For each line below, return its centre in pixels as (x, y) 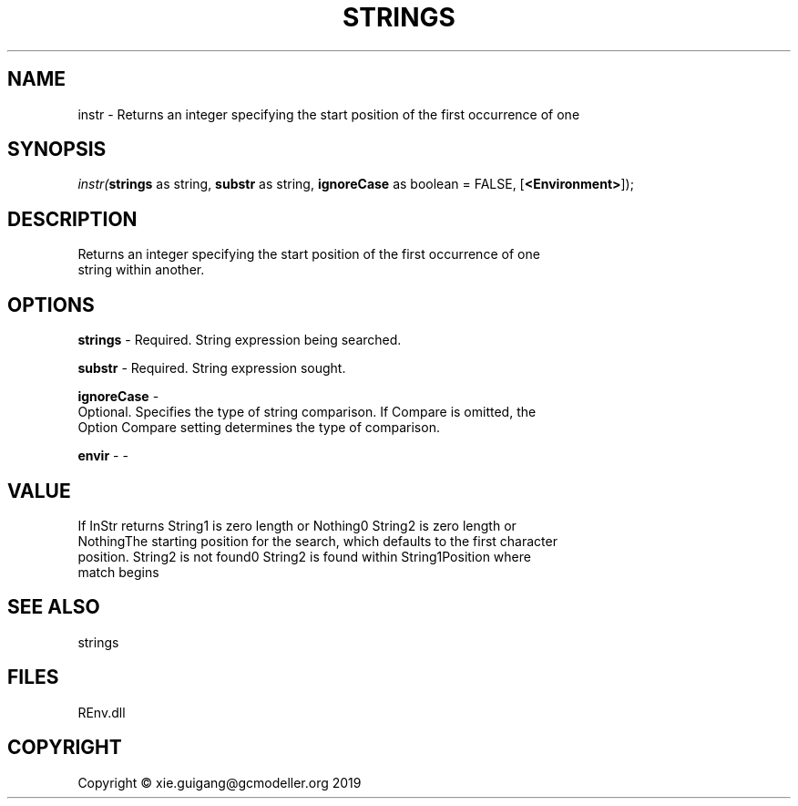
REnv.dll (102, 712)
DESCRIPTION (72, 219)
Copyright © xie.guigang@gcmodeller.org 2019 (220, 782)
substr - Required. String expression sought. (212, 368)
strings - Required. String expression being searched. (240, 340)
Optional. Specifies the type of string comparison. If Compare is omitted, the (307, 412)
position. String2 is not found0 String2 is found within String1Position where (304, 556)
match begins (118, 572)
